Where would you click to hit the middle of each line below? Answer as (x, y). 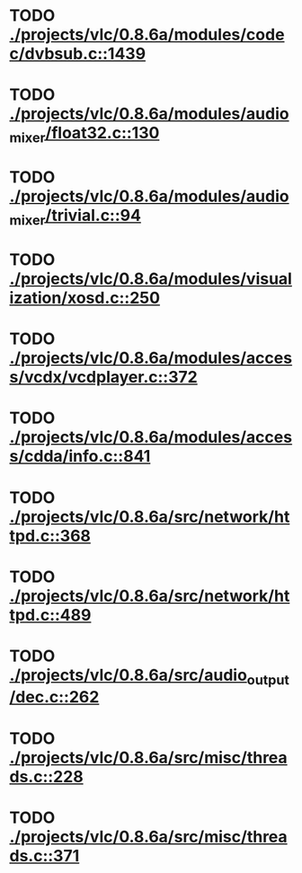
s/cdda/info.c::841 (80, 457)
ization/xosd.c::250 (84, 298)
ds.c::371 (44, 855)
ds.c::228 (46, 776)
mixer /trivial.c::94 (75, 217)
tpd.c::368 (50, 536)
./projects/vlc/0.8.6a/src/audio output (149, 676)
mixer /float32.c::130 (84, 135)
